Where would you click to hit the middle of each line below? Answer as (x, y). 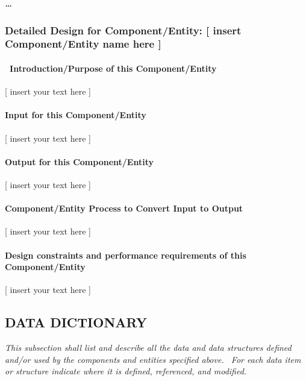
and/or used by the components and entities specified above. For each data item (153, 359)
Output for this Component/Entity (79, 161)
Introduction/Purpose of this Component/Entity (113, 68)
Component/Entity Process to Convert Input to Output (124, 208)
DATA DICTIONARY (76, 322)
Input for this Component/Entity (76, 115)
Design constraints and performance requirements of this (126, 255)
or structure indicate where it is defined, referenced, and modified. (126, 371)
